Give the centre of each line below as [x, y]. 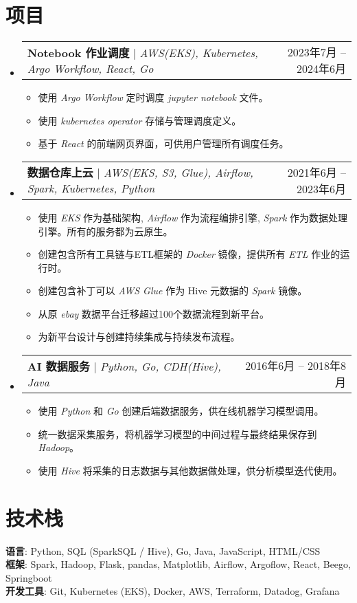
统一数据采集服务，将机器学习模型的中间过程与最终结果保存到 [177, 434]
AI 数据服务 [58, 366]
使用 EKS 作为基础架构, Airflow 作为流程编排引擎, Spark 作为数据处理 [193, 217]
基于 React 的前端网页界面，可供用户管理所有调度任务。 [163, 143]
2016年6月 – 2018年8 [296, 366]
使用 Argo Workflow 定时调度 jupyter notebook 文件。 [153, 97]
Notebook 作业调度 [78, 52]
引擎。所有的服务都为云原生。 [105, 231]
